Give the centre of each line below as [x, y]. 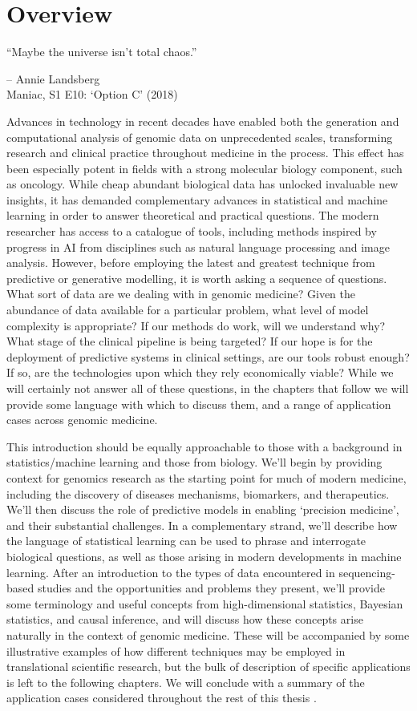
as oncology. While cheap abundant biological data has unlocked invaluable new [202, 184]
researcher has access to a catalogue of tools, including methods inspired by [192, 231]
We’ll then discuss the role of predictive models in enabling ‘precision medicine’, [203, 509]
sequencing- [367, 572]
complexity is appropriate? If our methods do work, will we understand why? [196, 325]
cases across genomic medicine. [82, 420]
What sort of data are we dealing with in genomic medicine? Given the [181, 294]
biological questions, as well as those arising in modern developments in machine [204, 556]
